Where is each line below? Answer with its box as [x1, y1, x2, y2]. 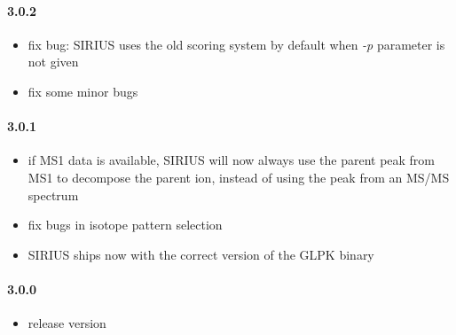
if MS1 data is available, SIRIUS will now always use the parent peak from [28, 151, 436, 169]
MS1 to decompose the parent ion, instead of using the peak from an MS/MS [28, 167, 450, 186]
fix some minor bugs [28, 82, 138, 100]
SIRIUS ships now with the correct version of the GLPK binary [28, 245, 374, 263]
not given [28, 52, 79, 71]
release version [28, 314, 106, 332]
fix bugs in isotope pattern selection [28, 215, 223, 234]
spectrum [28, 185, 79, 204]
